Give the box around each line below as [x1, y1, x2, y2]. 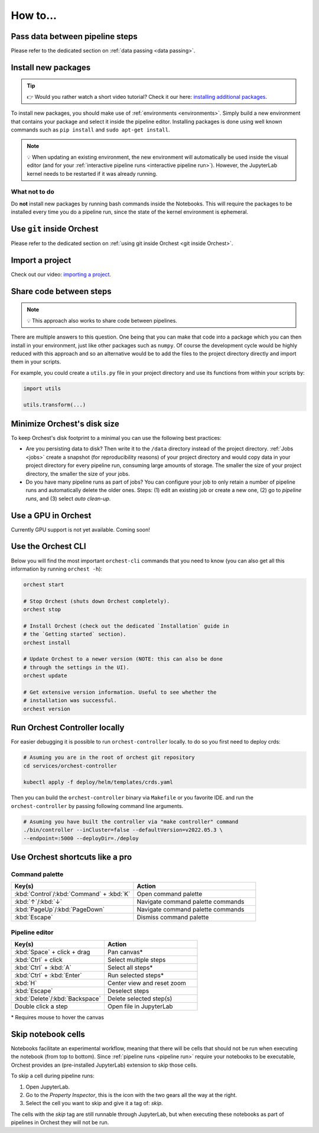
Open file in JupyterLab [107, 1002, 173, 1010]
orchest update [23, 672, 67, 679]
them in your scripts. [11, 358, 61, 365]
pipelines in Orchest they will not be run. [11, 1119, 109, 1126]
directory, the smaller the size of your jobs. [25, 470, 130, 477]
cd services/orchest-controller [23, 762, 118, 769]
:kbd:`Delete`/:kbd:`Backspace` [14, 994, 102, 1003]
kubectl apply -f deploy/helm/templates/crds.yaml [23, 779, 174, 786]
